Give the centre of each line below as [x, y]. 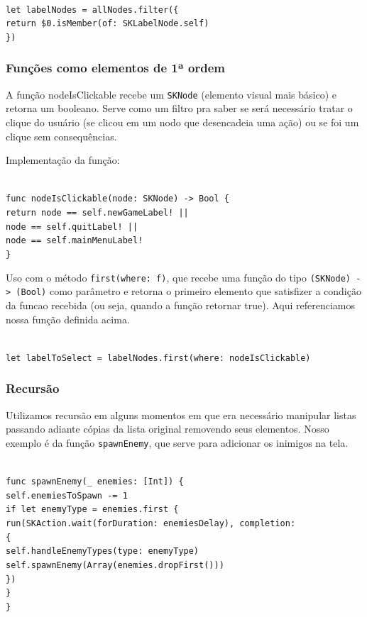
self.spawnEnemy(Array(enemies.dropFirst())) [115, 566]
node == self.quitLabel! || [72, 227]
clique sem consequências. [61, 136]
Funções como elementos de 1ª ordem [116, 68]
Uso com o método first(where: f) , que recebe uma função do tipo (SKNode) [178, 277]
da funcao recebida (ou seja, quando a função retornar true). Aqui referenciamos [181, 305]
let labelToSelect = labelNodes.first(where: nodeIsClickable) [158, 358]
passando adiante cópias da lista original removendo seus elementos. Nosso [168, 429]
